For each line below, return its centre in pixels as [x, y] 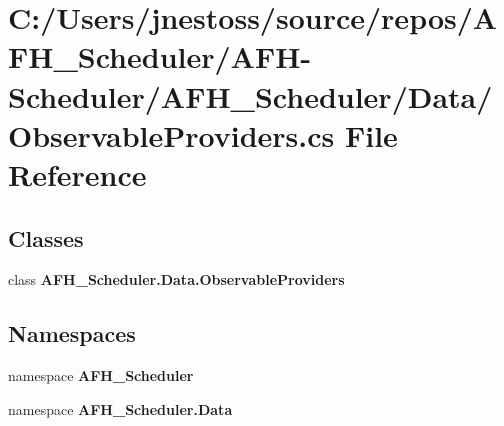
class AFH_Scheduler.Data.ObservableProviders [176, 279]
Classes [46, 237]
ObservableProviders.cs [171, 134]
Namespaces [72, 333]
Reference [77, 173]
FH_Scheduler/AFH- [160, 56]
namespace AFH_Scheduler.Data [120, 408]
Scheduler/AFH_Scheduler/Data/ [250, 95]
